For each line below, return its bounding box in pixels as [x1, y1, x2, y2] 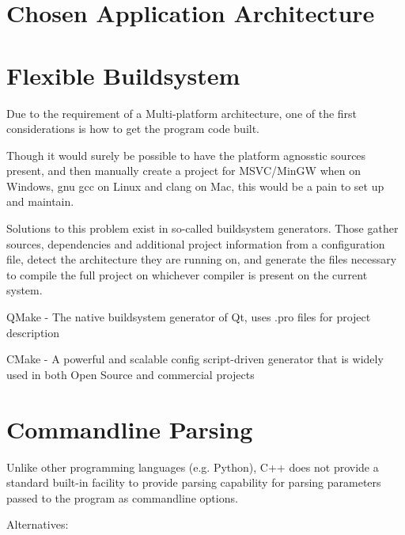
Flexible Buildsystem [6, 59, 240, 91]
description [6, 324, 60, 340]
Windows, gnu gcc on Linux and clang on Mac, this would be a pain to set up [6, 177, 384, 194]
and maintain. [6, 193, 74, 210]
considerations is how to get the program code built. [6, 120, 260, 137]
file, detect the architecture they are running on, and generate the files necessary [6, 251, 397, 267]
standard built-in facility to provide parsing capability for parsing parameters [6, 474, 381, 491]
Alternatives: [6, 516, 69, 533]
